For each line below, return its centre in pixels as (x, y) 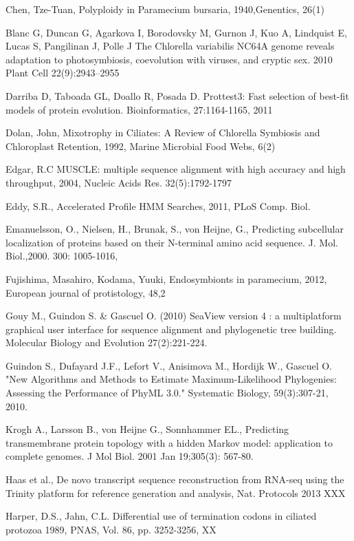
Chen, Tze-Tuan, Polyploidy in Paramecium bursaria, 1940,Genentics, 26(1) (165, 9)
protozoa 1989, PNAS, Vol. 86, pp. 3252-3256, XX (111, 529)
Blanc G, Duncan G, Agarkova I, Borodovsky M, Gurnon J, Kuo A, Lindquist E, (176, 32)
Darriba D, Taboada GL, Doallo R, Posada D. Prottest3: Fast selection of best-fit (177, 95)
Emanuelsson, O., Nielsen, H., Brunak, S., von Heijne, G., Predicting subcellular (175, 229)
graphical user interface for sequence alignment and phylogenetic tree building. (171, 329)
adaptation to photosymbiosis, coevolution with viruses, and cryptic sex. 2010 (169, 59)
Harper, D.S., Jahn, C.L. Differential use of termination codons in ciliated (161, 516)
